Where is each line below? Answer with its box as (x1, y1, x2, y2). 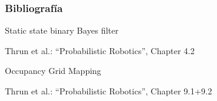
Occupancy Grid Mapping (5, 64, 101, 77)
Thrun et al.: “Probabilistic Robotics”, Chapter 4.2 (5, 44, 195, 57)
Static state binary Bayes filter (5, 24, 119, 37)
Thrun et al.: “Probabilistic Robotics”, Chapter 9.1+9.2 (5, 85, 212, 97)
